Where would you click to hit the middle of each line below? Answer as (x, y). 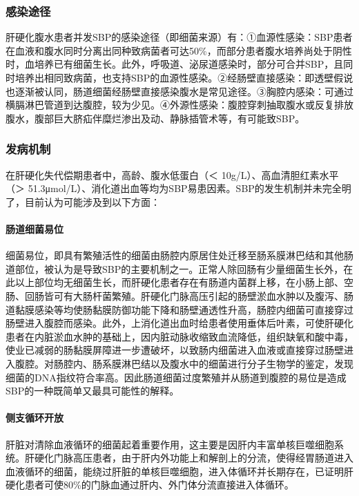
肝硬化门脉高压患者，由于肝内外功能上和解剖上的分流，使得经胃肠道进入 (189, 458)
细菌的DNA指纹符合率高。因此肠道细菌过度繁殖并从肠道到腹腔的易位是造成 (176, 377)
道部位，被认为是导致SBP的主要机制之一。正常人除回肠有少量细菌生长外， (175, 268)
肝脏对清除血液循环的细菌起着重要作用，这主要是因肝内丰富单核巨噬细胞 (170, 444)
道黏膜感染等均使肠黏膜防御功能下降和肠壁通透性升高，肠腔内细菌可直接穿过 (179, 309)
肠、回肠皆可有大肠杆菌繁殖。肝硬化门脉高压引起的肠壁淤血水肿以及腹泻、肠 (179, 295)
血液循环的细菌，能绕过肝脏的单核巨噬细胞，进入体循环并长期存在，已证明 (175, 471)
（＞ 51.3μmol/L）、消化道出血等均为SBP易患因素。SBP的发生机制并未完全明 (178, 188)
